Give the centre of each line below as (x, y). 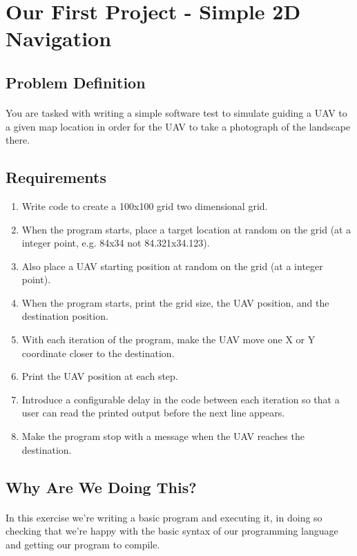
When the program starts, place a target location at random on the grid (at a (186, 229)
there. (18, 140)
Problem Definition (76, 82)
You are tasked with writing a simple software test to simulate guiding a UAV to (176, 112)
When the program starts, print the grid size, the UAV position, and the (175, 302)
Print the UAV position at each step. (100, 376)
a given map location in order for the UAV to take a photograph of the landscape (178, 126)
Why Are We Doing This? (101, 487)
